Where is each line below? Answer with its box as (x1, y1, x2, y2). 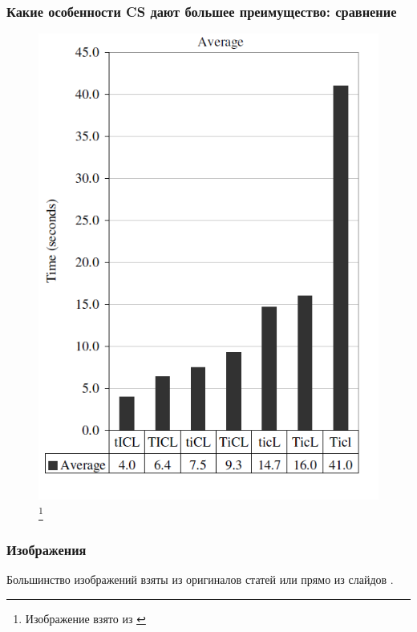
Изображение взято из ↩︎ (25, 610, 146, 627)
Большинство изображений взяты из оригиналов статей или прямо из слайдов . (6, 571, 394, 588)
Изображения (6, 540, 87, 560)
